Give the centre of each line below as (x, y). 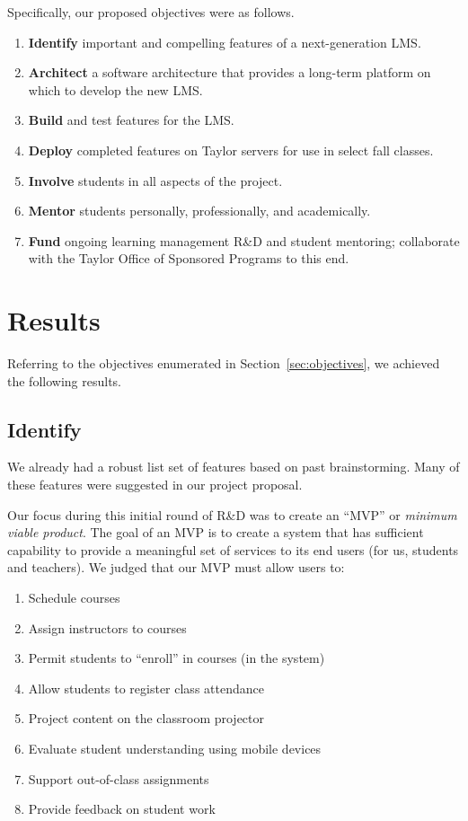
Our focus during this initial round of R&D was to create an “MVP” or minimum (232, 514)
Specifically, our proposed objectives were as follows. (151, 12)
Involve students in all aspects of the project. (155, 180)
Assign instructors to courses (107, 627)
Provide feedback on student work (122, 809)
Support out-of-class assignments (119, 778)
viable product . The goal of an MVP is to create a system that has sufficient (216, 532)
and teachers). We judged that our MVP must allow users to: (176, 567)
